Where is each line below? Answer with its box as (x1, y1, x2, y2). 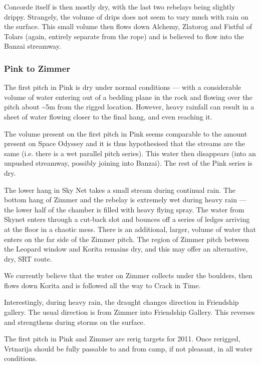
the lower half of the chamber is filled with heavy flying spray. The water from (4, 204, 244, 214)
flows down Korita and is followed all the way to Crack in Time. (4, 280, 201, 290)
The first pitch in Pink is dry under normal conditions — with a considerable (4, 82, 241, 92)
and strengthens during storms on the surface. (4, 316, 145, 327)
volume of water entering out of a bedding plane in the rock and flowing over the (4, 91, 252, 102)
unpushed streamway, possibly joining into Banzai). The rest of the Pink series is (4, 158, 252, 168)
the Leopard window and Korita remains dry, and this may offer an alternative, (4, 244, 248, 254)
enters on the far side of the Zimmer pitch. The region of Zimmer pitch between (4, 233, 249, 244)
